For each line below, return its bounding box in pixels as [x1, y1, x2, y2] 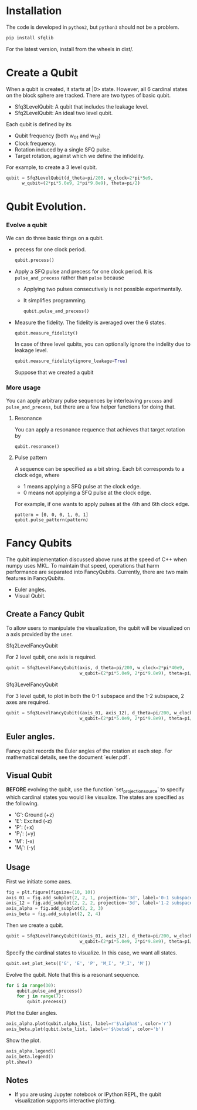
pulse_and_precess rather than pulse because [14, 274, 125, 281]
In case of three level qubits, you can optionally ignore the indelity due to [14, 340, 191, 347]
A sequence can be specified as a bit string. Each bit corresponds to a [14, 465, 185, 472]
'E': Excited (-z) [14, 818, 53, 825]
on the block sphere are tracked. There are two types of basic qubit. [6, 92, 171, 99]
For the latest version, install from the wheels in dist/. [6, 45, 134, 52]
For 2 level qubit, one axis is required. [6, 653, 97, 661]
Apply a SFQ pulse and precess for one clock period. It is [14, 268, 152, 275]
